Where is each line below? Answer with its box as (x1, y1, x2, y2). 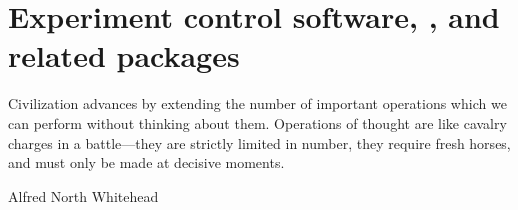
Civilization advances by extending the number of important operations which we (8, 93, 507, 114)
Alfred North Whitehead (8, 185, 159, 206)
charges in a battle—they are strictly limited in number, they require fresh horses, (8, 132, 511, 153)
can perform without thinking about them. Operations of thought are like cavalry (8, 112, 507, 133)
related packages (8, 35, 240, 76)
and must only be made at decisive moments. (8, 152, 285, 173)
